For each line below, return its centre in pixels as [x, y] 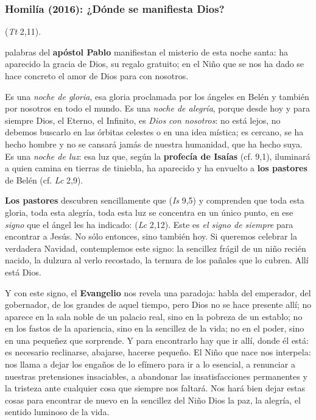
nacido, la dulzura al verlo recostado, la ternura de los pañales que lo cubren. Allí [157, 260]
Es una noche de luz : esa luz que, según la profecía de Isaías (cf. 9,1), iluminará [158, 156]
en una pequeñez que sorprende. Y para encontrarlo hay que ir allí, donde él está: [157, 340]
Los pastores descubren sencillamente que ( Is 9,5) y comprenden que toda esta [155, 200]
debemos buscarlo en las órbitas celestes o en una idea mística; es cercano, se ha [154, 132]
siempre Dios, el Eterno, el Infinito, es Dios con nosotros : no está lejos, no [143, 120]
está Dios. [23, 272]
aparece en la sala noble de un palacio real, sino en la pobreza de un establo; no [154, 316]
